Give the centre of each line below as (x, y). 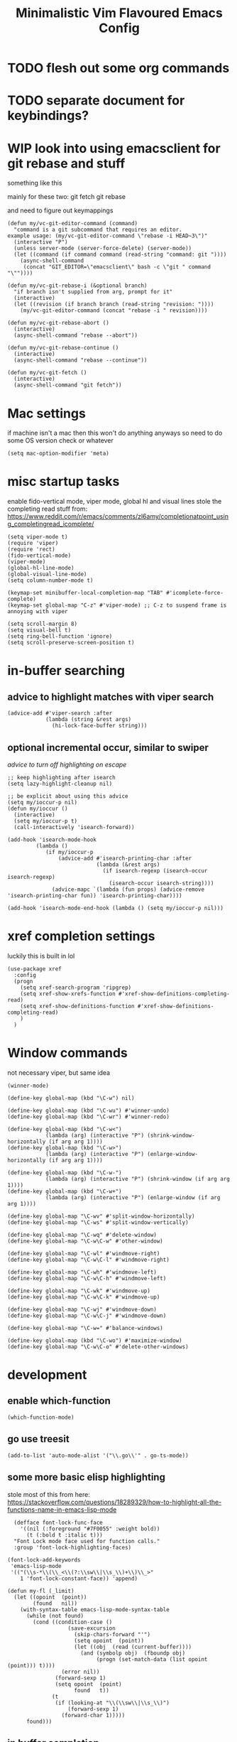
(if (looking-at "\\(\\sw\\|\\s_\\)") (112, 1703)
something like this (35, 183)
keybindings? (48, 116)
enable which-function (59, 1401)
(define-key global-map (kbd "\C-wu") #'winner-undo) (89, 1110)
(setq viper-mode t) (38, 537)
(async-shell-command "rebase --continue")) (81, 360)
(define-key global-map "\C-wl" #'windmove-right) (84, 1253)
